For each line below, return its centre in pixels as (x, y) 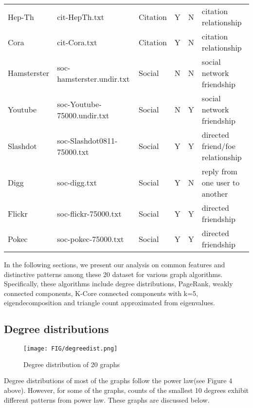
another (215, 194)
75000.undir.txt (83, 115)
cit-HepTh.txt (81, 17)
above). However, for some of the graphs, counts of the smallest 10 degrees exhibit (126, 390)
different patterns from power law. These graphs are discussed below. (107, 399)
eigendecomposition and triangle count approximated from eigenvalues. (109, 303)
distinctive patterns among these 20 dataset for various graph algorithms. (113, 274)
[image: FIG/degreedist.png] (71, 349)
